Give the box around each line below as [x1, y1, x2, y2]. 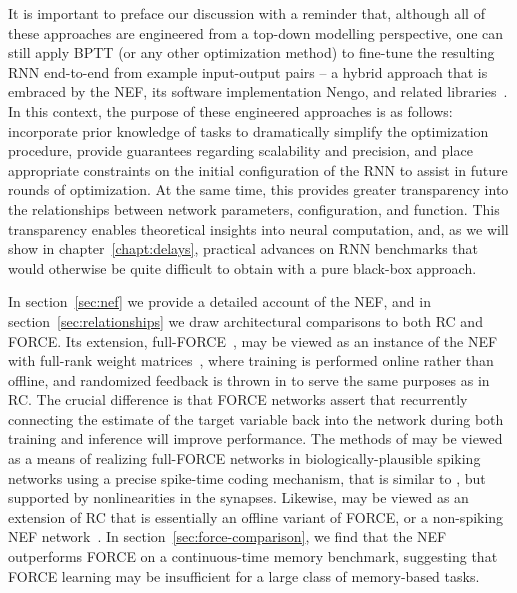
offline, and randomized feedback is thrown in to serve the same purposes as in [8, 369, 490, 390]
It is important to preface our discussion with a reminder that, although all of [8, 3, 485, 23]
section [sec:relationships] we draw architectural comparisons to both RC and [8, 310, 483, 331]
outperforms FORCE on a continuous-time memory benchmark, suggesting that [8, 546, 498, 567]
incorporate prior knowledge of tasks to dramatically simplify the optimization [8, 120, 489, 141]
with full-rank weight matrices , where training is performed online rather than [8, 350, 494, 371]
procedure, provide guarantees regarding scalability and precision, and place [8, 140, 473, 161]
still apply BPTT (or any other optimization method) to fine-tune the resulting [8, 42, 495, 63]
